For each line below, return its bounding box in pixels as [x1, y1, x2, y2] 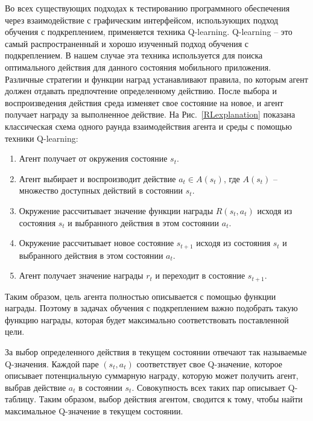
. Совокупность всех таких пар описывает [131, 381, 286, 393]
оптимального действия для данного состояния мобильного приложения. [5, 60, 271, 73]
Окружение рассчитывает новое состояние [19, 236, 174, 249]
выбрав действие [5, 381, 66, 393]
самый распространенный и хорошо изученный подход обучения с [5, 37, 249, 49]
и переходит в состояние [155, 269, 245, 282]
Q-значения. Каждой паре [5, 357, 99, 370]
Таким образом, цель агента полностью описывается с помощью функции [5, 290, 276, 302]
